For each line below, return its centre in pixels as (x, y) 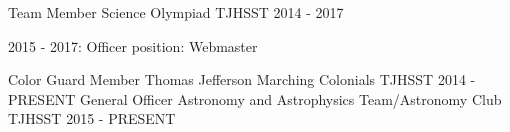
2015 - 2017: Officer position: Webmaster (133, 45)
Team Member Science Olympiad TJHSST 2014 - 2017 (176, 12)
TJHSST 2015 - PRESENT (92, 118)
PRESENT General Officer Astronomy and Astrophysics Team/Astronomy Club (255, 98)
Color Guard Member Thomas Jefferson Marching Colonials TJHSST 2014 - (242, 79)
